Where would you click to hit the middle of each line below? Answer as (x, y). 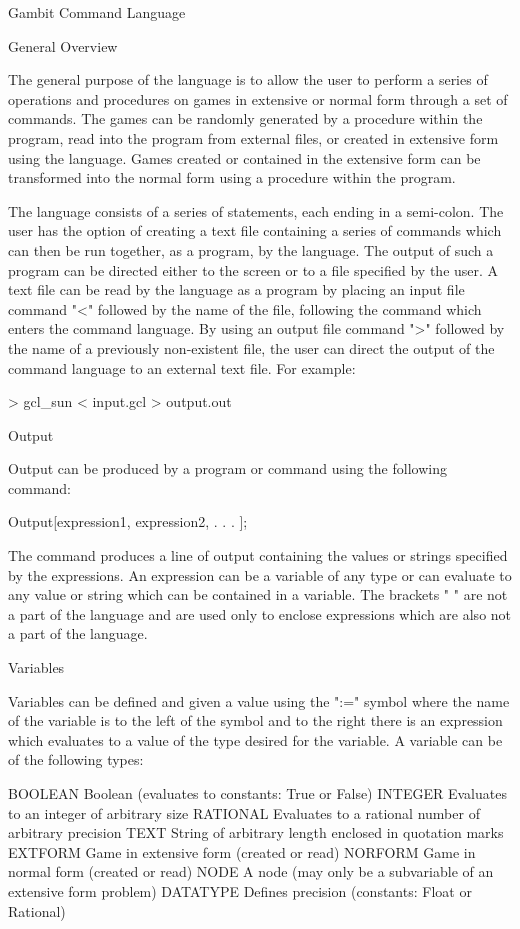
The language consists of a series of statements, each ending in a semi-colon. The (256, 210)
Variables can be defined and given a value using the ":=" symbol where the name (259, 700)
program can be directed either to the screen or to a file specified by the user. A (253, 269)
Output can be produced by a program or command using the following (227, 468)
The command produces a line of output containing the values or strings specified (258, 555)
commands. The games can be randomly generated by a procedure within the (245, 118)
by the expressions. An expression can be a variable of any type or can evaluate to (260, 574)
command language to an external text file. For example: (182, 367)
